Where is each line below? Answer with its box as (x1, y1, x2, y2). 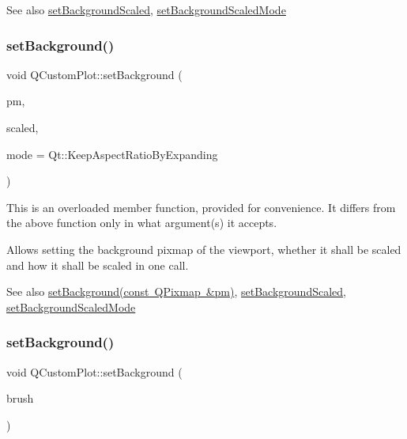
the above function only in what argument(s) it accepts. (6, 214, 277, 231)
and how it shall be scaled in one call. (6, 256, 189, 273)
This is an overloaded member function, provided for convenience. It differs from (6, 199, 396, 215)
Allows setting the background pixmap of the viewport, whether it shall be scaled (6, 240, 401, 257)
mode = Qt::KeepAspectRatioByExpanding (6, 146, 218, 162)
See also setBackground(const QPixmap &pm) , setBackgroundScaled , (6, 283, 346, 300)
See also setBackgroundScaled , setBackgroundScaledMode (6, 2, 286, 17)
